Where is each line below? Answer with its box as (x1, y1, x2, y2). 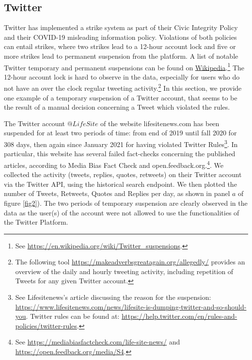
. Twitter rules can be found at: (26, 311, 120, 321)
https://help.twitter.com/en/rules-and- (121, 311, 237, 321)
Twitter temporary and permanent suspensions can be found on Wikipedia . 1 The (4, 61, 244, 72)
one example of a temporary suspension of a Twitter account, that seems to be (4, 92, 237, 102)
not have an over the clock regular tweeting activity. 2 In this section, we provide (4, 82, 242, 93)
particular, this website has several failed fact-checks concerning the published (4, 148, 236, 159)
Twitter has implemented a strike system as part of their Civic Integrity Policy (4, 22, 238, 33)
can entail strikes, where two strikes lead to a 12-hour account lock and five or (4, 41, 236, 51)
